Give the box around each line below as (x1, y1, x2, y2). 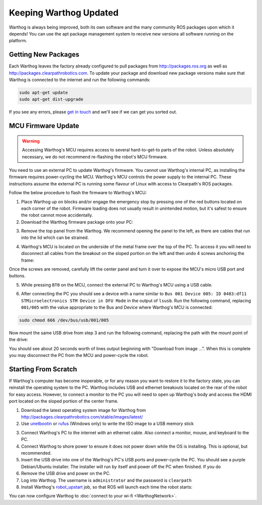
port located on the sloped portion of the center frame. (9, 398, 119, 404)
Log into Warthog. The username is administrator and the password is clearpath (21, 477, 192, 483)
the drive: (9, 337, 29, 342)
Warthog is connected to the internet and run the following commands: (9, 77, 150, 83)
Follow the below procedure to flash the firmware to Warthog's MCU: (9, 190, 147, 196)
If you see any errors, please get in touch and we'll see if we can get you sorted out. (9, 109, 177, 115)
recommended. (21, 450, 52, 456)
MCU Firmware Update (9, 122, 80, 130)
